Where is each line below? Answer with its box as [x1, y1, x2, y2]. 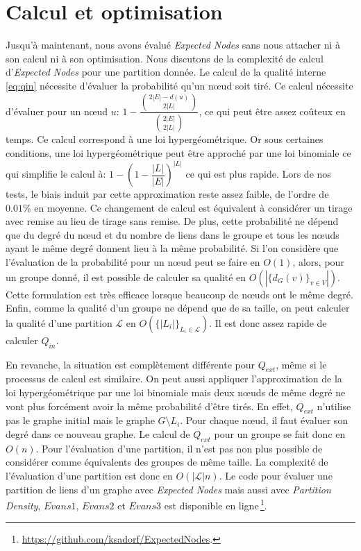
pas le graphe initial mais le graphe [6, 413, 155, 427]
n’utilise [317, 398, 351, 413]
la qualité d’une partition [6, 315, 112, 330]
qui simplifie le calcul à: [6, 167, 106, 180]
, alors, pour [292, 254, 344, 269]
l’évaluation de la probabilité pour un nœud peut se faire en [6, 254, 260, 269]
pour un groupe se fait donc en [214, 426, 346, 441]
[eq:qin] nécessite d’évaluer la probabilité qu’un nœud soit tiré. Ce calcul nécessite [6, 78, 353, 92]
